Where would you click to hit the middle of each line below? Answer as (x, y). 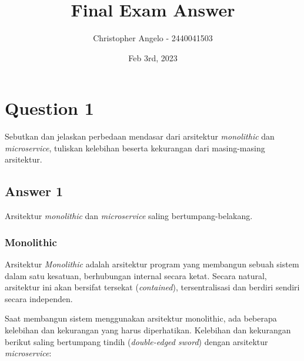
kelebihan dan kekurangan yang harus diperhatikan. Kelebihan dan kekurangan (148, 330)
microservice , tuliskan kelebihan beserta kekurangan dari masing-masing (135, 148)
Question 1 (49, 108)
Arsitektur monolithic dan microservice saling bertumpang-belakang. (129, 216)
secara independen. (39, 298)
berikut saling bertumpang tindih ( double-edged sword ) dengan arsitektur (136, 341)
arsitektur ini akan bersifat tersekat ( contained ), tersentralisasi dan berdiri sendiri (152, 287)
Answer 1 (34, 191)
